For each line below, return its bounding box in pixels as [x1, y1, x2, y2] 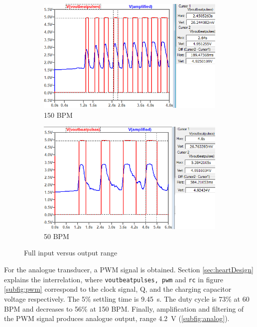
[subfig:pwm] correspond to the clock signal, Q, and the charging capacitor [4, 284, 232, 294]
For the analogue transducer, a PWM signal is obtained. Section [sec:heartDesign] [4, 264, 254, 275]
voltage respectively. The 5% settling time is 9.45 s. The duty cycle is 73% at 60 [4, 293, 250, 304]
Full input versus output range [24, 247, 118, 258]
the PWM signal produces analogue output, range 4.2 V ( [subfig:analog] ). [4, 313, 230, 324]
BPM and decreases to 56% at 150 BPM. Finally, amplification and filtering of [4, 303, 244, 314]
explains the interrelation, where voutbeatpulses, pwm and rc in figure [4, 274, 223, 284]
